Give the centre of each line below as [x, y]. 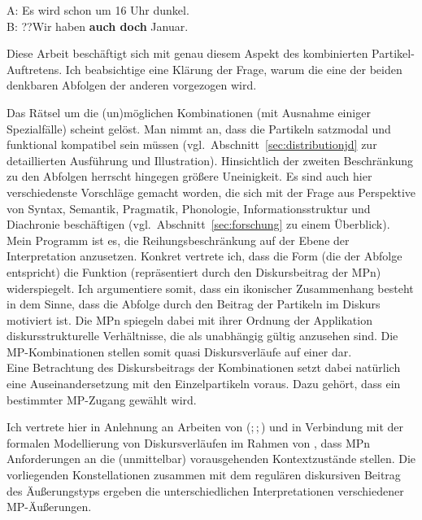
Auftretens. [35, 69]
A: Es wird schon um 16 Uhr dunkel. [98, 10]
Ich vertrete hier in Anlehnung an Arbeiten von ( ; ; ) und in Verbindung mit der [205, 427]
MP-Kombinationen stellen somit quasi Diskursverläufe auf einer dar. [179, 351]
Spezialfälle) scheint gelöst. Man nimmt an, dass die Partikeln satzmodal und [199, 128]
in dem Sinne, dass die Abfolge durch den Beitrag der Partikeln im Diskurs [194, 304]
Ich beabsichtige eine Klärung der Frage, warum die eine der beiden [234, 69]
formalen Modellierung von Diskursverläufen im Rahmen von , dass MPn [189, 442]
